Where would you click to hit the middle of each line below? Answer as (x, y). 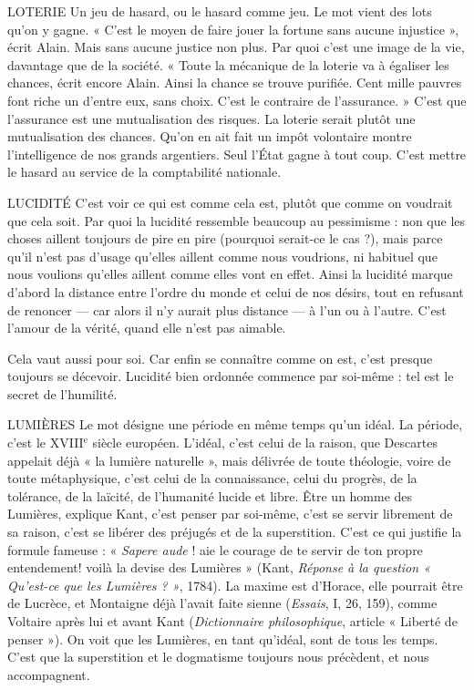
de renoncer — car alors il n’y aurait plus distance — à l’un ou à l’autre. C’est (227, 309)
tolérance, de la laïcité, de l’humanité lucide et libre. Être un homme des (210, 495)
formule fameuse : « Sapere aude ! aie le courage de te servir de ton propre (215, 549)
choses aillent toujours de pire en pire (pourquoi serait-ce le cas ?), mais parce (225, 238)
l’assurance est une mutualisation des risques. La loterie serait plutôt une (211, 118)
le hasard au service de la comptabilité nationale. (144, 172)
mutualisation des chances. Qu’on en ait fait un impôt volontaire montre (210, 136)
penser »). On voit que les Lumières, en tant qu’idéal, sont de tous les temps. (223, 639)
